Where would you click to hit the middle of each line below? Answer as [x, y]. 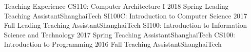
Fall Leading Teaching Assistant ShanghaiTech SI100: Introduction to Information [125, 25]
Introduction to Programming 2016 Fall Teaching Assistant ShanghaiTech [113, 44]
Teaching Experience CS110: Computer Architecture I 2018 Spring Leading [116, 6]
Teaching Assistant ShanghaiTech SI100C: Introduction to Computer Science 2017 [125, 15]
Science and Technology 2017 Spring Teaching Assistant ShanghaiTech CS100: [120, 34]
